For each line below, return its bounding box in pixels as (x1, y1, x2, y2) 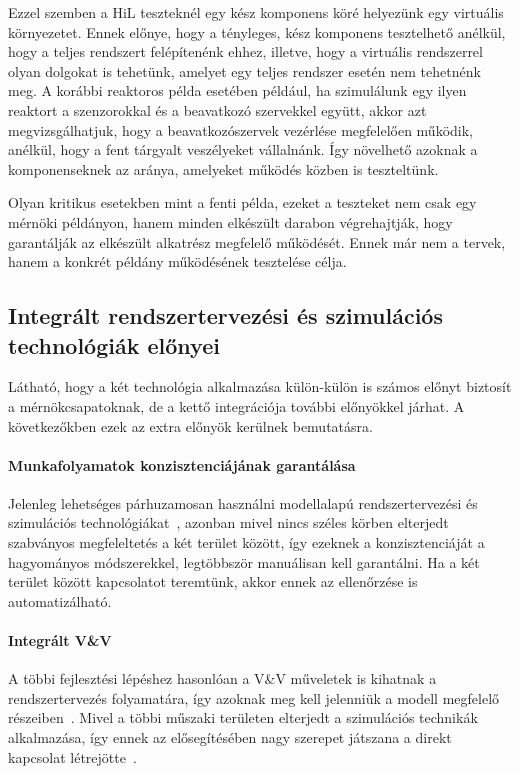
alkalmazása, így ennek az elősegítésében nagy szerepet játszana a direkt (8, 727, 452, 748)
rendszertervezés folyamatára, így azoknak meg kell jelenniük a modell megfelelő (8, 687, 500, 708)
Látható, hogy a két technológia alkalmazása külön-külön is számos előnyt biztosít (8, 376, 512, 397)
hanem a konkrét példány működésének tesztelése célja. (8, 251, 347, 272)
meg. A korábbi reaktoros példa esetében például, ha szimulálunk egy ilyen (8, 80, 467, 101)
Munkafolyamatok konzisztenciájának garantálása (8, 454, 356, 475)
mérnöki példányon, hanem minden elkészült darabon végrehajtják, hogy (8, 211, 453, 232)
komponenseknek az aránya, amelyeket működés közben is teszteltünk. (8, 158, 439, 179)
